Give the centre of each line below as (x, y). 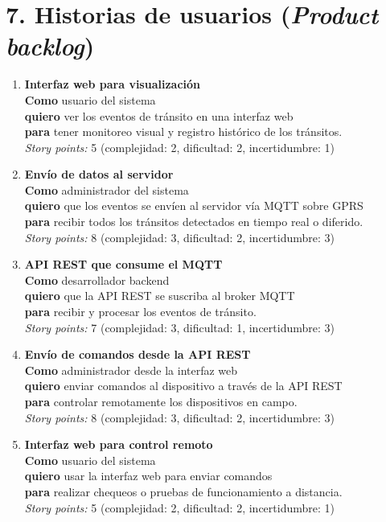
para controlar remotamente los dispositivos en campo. (161, 401)
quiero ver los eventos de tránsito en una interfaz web (159, 115)
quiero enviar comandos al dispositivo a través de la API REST (183, 386)
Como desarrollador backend (97, 279)
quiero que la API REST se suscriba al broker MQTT (160, 296)
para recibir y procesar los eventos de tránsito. (140, 312)
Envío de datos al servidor (99, 174)
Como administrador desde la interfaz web (131, 370)
